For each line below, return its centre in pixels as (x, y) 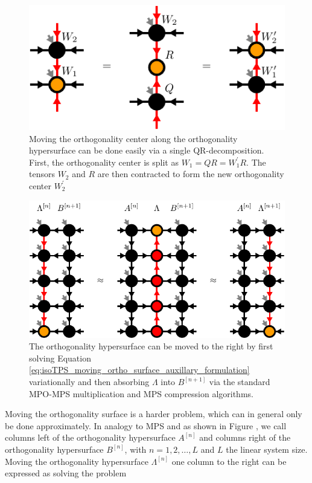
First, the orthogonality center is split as (104, 162)
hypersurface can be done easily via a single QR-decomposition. (147, 150)
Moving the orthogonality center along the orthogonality (133, 138)
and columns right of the (245, 437)
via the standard (240, 381)
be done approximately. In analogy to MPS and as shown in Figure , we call (146, 425)
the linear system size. (267, 449)
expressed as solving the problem (66, 473)
